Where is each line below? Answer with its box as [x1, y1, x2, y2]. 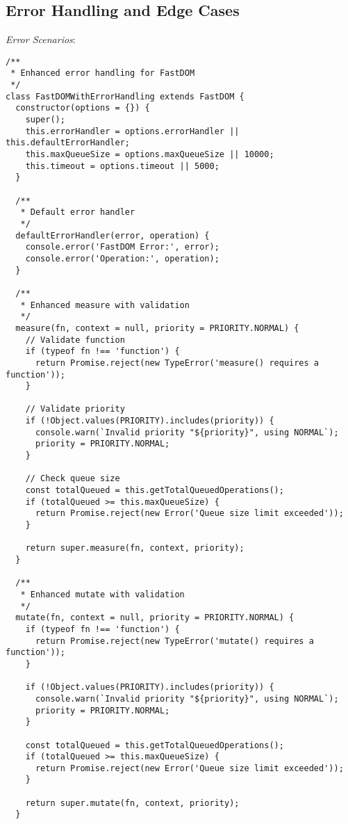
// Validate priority [25, 404, 125, 414]
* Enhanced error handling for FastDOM [10, 68, 195, 79]
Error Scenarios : [6, 32, 76, 47]
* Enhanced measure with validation [20, 300, 190, 310]
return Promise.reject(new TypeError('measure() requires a [35, 357, 320, 368]
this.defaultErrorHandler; [6, 138, 130, 148]
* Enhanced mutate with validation [20, 589, 185, 599]
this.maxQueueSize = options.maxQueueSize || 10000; [25, 150, 274, 160]
